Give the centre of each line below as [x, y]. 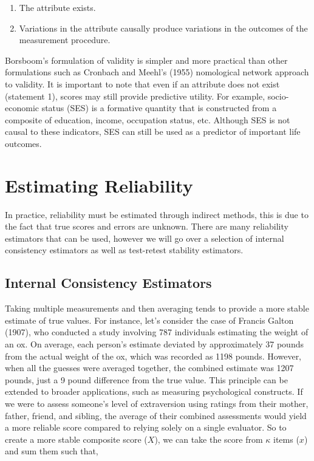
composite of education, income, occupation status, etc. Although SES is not [148, 119]
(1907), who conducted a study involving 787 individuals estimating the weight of [157, 332]
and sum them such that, [52, 451]
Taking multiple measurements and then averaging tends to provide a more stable [157, 308]
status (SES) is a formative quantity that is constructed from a [159, 108]
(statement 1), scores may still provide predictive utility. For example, [135, 96]
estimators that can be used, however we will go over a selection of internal [145, 238]
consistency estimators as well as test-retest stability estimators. [124, 250]
